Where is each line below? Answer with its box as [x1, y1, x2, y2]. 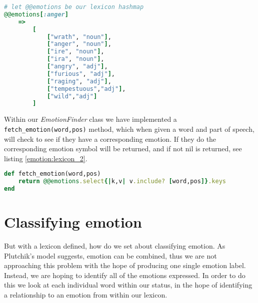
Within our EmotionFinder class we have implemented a [4, 114, 177, 124]
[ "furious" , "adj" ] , [46, 70, 115, 77]
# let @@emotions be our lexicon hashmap [4, 3, 144, 10]
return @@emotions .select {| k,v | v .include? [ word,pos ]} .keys [18, 178, 226, 185]
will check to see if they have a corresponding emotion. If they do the [4, 133, 216, 144]
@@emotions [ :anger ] [4, 10, 68, 18]
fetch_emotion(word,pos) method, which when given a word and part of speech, [4, 123, 254, 134]
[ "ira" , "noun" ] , [46, 55, 104, 63]
